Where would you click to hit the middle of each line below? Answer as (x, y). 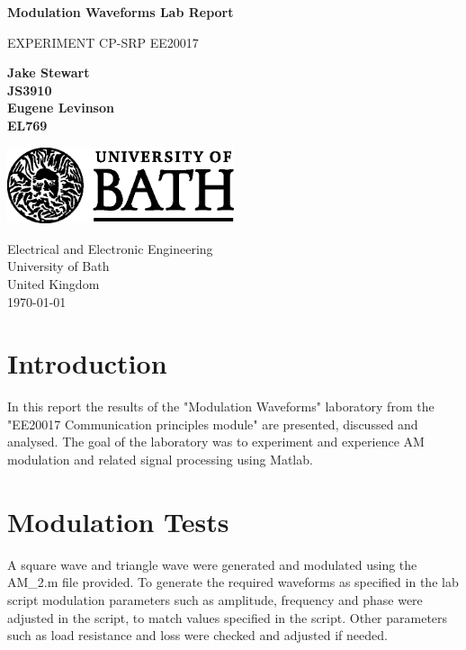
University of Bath (58, 266)
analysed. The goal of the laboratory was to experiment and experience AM (216, 442)
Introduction (87, 363)
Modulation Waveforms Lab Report (121, 12)
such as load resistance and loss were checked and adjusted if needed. (197, 635)
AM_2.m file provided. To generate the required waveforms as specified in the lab (233, 582)
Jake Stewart (49, 72)
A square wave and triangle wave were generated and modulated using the (212, 564)
